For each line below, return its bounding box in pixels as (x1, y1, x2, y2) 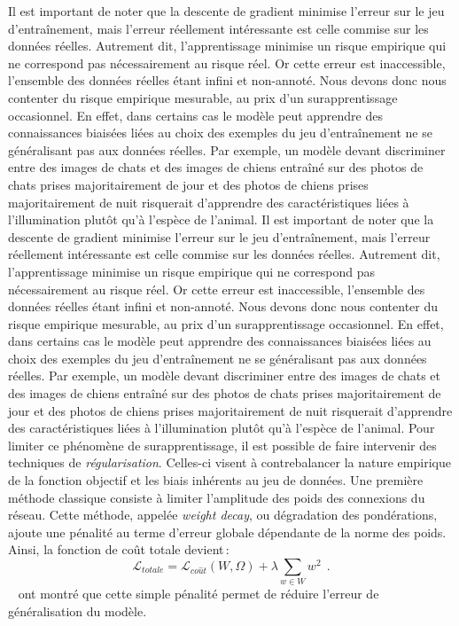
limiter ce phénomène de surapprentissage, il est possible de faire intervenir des (8, 435, 437, 454)
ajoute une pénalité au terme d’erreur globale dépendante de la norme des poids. (8, 522, 447, 541)
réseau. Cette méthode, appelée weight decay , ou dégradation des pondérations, (8, 505, 438, 524)
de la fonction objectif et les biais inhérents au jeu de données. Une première (8, 471, 424, 489)
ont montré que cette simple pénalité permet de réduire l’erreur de (18, 584, 379, 603)
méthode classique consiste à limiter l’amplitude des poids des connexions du (8, 488, 425, 506)
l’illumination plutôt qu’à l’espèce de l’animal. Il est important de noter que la (8, 210, 434, 229)
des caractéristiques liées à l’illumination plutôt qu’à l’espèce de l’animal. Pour (8, 419, 435, 437)
